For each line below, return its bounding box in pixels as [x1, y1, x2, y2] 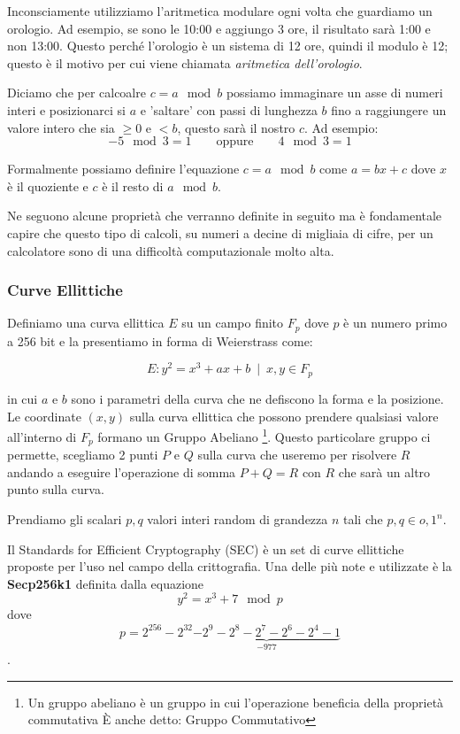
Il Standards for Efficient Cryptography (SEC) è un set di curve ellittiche [7, 539, 404, 558]
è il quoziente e [7, 176, 88, 195]
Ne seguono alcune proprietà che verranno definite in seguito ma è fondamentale [7, 206, 442, 225]
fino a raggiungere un [331, 100, 447, 119]
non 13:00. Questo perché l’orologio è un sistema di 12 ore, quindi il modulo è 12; [7, 36, 448, 55]
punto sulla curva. [7, 480, 104, 498]
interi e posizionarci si [7, 100, 126, 119]
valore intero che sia [7, 118, 115, 136]
